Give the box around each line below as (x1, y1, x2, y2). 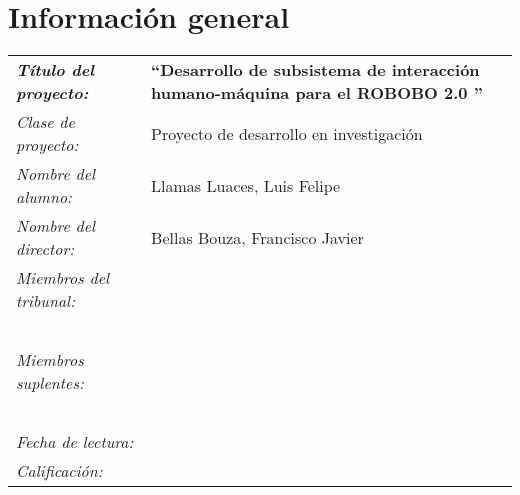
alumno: (16, 185, 73, 209)
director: (16, 237, 75, 261)
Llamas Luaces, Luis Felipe (151, 173, 341, 197)
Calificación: (16, 459, 103, 483)
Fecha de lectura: (16, 430, 134, 454)
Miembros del (16, 266, 110, 290)
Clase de (16, 110, 75, 134)
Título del (16, 58, 95, 82)
